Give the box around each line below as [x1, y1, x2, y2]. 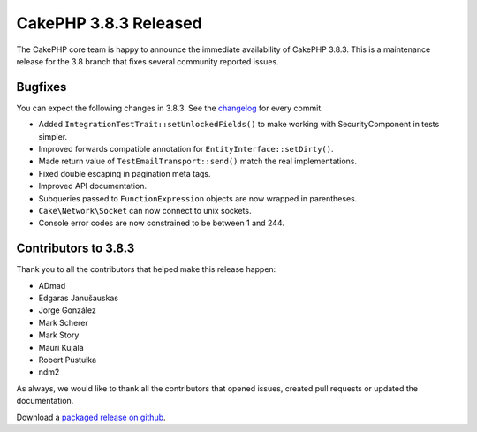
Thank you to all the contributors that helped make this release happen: [16, 264, 276, 275]
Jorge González [38, 305, 96, 315]
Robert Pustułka [38, 354, 97, 365]
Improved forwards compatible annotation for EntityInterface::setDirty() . [38, 144, 334, 155]
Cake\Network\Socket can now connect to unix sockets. [38, 205, 252, 216]
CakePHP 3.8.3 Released [16, 13, 202, 33]
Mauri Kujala [38, 342, 84, 352]
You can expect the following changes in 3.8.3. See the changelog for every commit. [16, 102, 324, 113]
